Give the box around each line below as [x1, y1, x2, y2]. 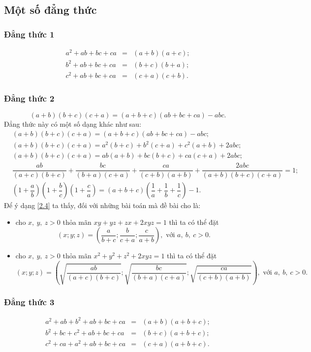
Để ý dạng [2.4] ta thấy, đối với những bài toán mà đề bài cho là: [4, 200, 201, 211]
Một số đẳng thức [4, 2, 97, 17]
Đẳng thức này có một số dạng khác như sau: [4, 118, 141, 129]
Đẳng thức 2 [4, 92, 55, 104]
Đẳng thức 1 [4, 28, 55, 40]
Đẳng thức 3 [4, 295, 55, 308]
